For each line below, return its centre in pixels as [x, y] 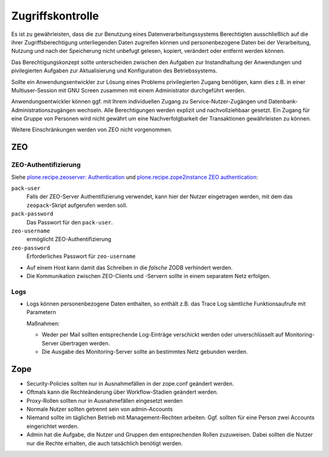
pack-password [32, 214]
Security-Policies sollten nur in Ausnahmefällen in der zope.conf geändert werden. [130, 383]
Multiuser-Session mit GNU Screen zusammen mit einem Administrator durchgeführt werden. [129, 90]
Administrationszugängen [44, 110]
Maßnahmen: [43, 323]
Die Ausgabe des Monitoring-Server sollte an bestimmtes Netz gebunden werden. [145, 352]
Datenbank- [283, 102]
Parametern [41, 312]
